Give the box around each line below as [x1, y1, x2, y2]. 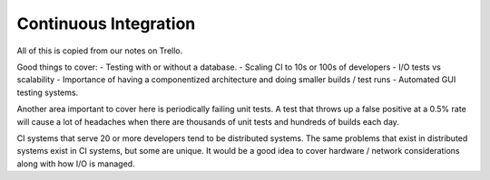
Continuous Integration [16, 14, 196, 33]
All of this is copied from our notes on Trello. [16, 45, 183, 56]
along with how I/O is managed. [16, 158, 135, 169]
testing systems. [16, 87, 79, 98]
